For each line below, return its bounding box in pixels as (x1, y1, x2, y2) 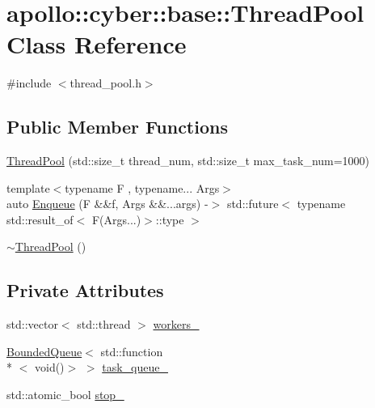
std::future (226, 195, 279, 212)
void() (34, 359, 65, 376)
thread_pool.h (70, 74, 141, 91)
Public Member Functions (6, 114, 228, 139)
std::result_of (6, 210, 74, 227)
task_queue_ (102, 359, 168, 376)
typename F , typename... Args (65, 179, 220, 196)
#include (6, 74, 52, 91)
